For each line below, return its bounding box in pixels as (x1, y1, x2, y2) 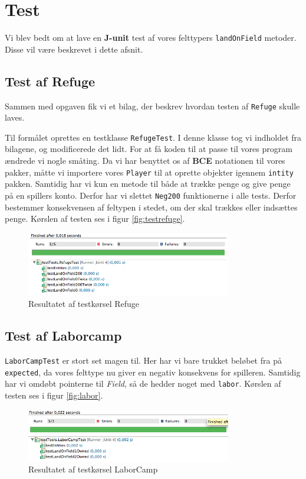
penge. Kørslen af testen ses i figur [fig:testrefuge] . (5, 212, 185, 225)
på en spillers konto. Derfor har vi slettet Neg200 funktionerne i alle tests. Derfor (5, 189, 297, 201)
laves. (5, 111, 25, 124)
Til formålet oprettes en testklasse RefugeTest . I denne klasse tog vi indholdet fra (5, 131, 302, 143)
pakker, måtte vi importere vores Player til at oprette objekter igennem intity (5, 166, 294, 178)
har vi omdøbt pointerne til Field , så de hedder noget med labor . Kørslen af (5, 377, 281, 390)
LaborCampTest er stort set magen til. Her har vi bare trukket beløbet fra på (5, 354, 282, 367)
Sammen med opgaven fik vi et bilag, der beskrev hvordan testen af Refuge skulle (5, 99, 300, 112)
